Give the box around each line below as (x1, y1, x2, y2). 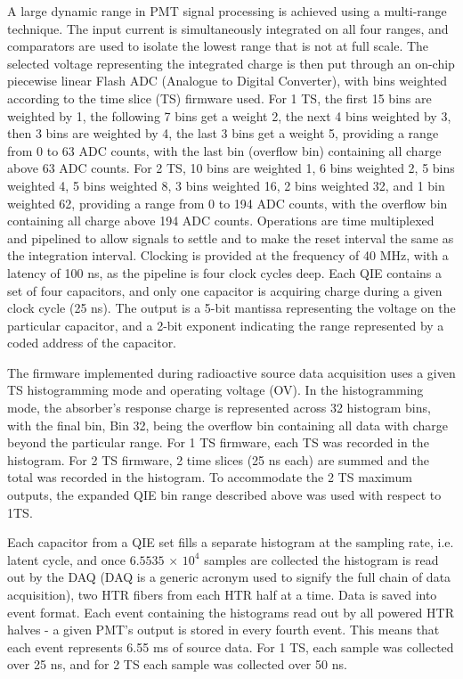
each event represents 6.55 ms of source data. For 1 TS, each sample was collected (7, 637, 454, 656)
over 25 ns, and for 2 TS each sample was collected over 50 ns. (7, 655, 347, 674)
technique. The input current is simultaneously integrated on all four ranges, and (7, 19, 449, 37)
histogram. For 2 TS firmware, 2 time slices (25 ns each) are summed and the (7, 450, 429, 469)
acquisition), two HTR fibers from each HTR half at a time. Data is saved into (7, 585, 437, 603)
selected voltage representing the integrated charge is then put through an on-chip (7, 53, 455, 72)
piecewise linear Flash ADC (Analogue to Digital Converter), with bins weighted (7, 71, 448, 90)
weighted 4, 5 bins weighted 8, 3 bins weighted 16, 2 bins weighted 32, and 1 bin (7, 176, 445, 194)
